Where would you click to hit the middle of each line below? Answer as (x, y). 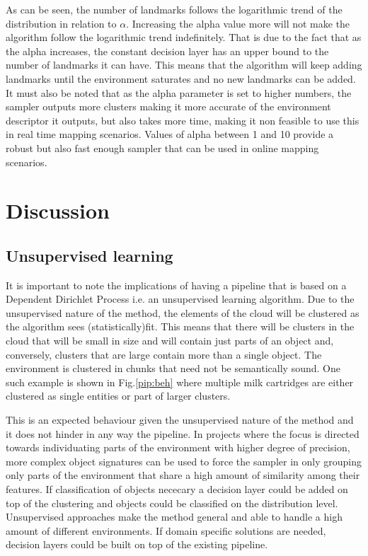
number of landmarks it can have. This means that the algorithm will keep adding (184, 65)
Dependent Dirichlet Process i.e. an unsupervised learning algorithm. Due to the (180, 299)
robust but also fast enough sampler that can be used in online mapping (162, 147)
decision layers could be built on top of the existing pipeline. (137, 544)
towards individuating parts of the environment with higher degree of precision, (178, 447)
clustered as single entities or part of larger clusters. (118, 396)
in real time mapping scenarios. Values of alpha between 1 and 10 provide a (170, 134)
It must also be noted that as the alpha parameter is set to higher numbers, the (179, 92)
